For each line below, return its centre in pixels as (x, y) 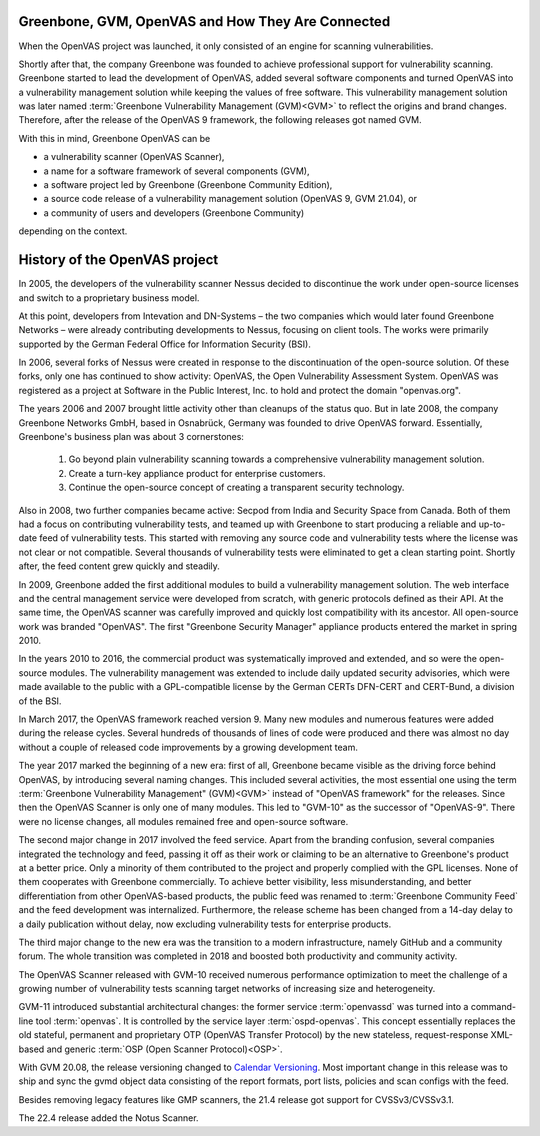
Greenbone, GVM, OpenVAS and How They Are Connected (204, 21)
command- (493, 1007)
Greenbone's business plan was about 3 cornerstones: (131, 437)
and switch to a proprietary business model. (109, 297)
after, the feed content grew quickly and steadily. (119, 566)
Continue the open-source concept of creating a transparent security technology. (236, 487)
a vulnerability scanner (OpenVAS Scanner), (134, 157)
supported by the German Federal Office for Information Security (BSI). (165, 344)
